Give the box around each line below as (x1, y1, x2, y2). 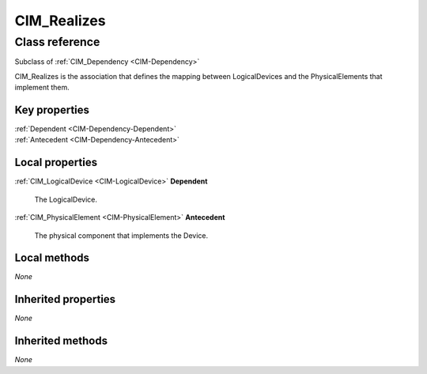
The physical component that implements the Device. (34, 230, 209, 240)
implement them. (14, 83, 70, 93)
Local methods (14, 251, 90, 265)
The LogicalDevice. (34, 195, 98, 204)
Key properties (14, 103, 90, 116)
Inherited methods (14, 334, 108, 348)
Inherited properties (14, 293, 116, 306)
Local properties (14, 156, 98, 169)
